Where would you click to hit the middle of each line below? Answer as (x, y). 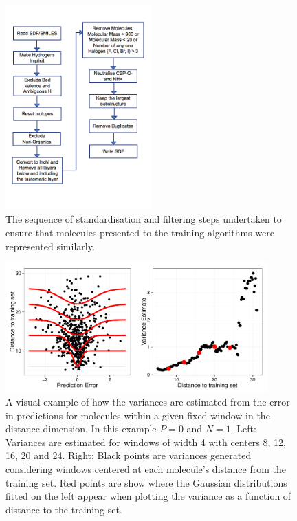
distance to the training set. (64, 509)
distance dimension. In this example (81, 429)
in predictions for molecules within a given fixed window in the (138, 415)
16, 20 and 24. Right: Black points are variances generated (129, 455)
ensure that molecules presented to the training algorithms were (140, 232)
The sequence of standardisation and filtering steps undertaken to (144, 219)
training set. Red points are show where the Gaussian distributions (146, 482)
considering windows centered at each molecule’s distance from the (146, 468)
